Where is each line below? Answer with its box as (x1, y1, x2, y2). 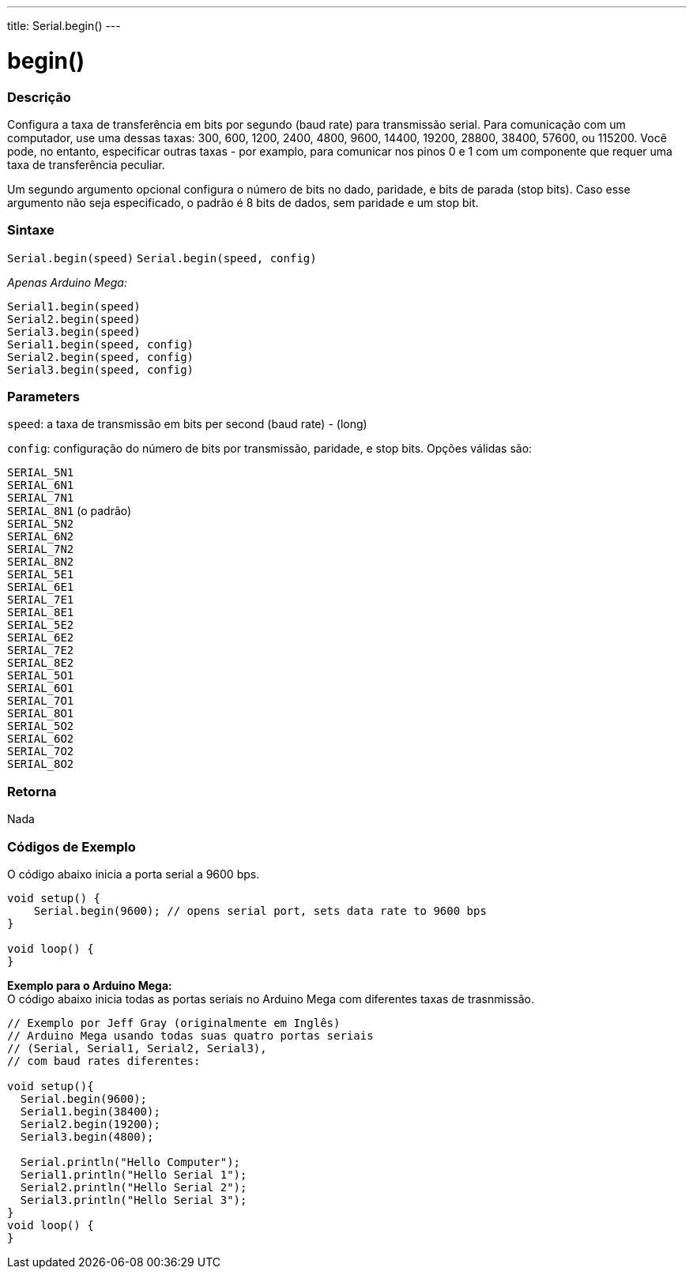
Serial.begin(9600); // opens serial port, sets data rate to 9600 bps (33, 904, 487, 917)
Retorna (7, 783, 57, 799)
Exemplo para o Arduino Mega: (7, 978, 172, 992)
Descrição (7, 88, 71, 105)
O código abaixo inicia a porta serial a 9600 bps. (7, 867, 260, 881)
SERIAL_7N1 (7, 491, 74, 505)
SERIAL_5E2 (7, 619, 74, 632)
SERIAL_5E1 (7, 568, 74, 581)
